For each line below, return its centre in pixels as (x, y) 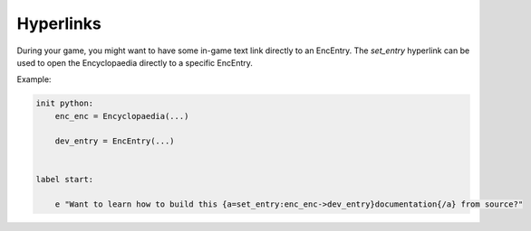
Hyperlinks (59, 23)
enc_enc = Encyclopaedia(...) (122, 116)
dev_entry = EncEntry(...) (115, 141)
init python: (65, 103)
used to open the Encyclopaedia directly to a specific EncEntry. (135, 62)
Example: (34, 79)
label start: (65, 179)
